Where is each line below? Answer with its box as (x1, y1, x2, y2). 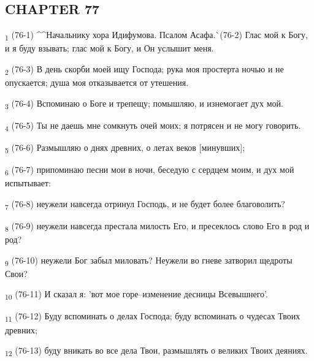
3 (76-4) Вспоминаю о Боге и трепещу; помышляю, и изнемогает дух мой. (5, 96, 283, 111)
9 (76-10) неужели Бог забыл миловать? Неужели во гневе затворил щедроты (5, 253, 293, 268)
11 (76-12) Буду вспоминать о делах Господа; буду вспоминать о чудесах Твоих (5, 310, 301, 324)
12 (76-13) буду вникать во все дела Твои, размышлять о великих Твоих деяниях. (5, 344, 308, 358)
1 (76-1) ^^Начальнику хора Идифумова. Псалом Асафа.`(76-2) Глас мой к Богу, (5, 28, 308, 42)
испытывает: (5, 177, 51, 189)
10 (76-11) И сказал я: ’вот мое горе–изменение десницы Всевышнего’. (5, 287, 268, 302)
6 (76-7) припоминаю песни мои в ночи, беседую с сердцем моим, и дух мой (5, 163, 294, 177)
